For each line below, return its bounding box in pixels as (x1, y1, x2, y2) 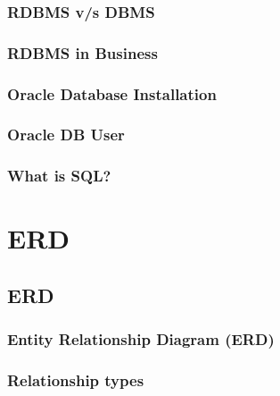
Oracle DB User (7, 123, 125, 146)
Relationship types (7, 369, 144, 392)
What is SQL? (7, 164, 111, 187)
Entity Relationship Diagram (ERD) (7, 328, 275, 350)
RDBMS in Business (7, 41, 158, 63)
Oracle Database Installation (7, 82, 217, 105)
